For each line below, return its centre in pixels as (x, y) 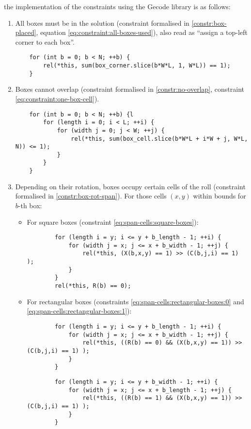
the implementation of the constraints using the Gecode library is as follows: (117, 6)
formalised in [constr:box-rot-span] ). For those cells (91, 196)
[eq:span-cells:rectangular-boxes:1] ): (79, 311)
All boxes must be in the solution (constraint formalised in (102, 23)
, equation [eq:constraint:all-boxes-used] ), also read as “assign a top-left (142, 32)
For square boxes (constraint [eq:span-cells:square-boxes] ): (113, 222)
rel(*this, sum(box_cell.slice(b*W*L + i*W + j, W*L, (159, 139)
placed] (26, 32)
